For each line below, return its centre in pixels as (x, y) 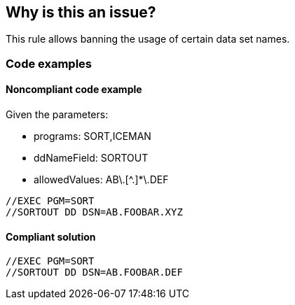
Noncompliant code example (74, 90)
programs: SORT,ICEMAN (92, 136)
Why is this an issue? (81, 12)
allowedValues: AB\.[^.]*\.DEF (101, 180)
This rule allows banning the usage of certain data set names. (148, 39)
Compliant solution (51, 236)
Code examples (49, 63)
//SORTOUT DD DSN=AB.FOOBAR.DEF (94, 272)
